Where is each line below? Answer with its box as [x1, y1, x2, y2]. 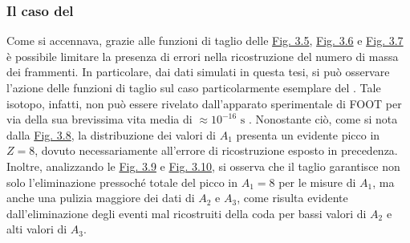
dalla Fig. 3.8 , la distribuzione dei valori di [6, 126, 216, 143]
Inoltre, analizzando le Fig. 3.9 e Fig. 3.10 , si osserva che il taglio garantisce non [6, 157, 400, 174]
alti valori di [6, 221, 67, 237]
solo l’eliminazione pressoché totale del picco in [6, 173, 238, 190]
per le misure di [278, 173, 356, 190]
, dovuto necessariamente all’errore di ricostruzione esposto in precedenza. [35, 142, 398, 159]
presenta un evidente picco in [236, 126, 380, 143]
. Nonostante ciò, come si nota [248, 111, 398, 128]
